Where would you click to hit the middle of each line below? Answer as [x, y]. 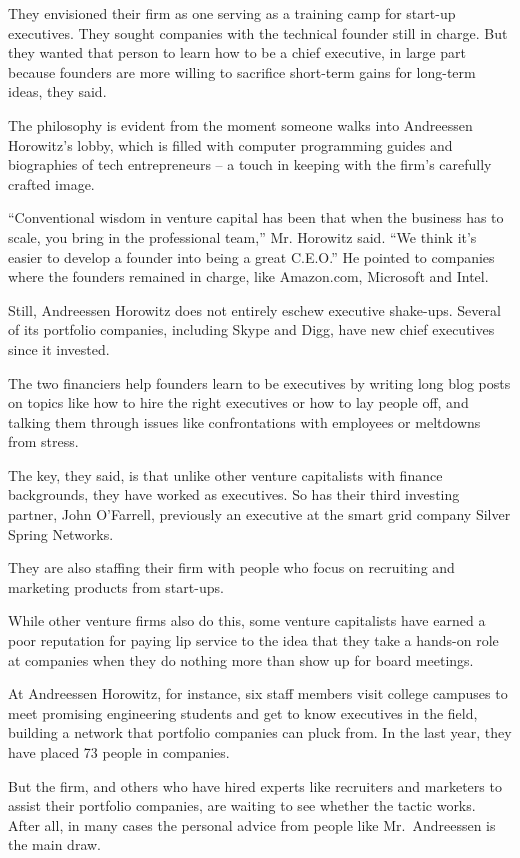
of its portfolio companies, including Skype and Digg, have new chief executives [251, 329]
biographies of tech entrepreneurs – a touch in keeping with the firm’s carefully [250, 164]
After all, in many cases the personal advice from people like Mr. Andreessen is [252, 824]
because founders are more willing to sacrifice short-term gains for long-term [242, 71]
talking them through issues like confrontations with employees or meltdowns [244, 421]
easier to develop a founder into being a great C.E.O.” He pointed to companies [251, 256]
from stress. [43, 441]
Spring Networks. [61, 533]
